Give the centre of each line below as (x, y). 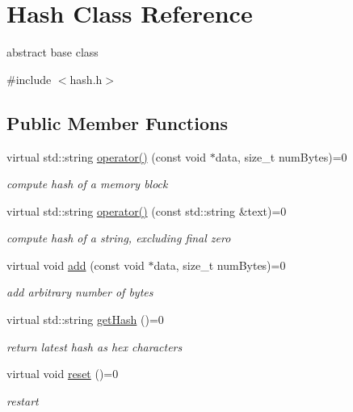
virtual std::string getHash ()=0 (85, 320)
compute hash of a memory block (87, 184)
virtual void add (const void (76, 265)
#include (29, 79)
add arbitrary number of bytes (80, 292)
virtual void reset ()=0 (63, 374)
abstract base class (53, 52)
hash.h (86, 79)
